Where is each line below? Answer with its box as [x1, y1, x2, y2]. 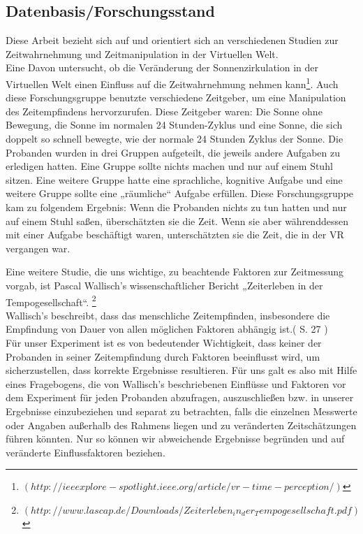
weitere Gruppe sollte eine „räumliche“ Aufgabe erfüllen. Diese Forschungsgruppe [6, 186, 354, 201]
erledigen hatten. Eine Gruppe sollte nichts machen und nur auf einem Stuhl [6, 159, 333, 173]
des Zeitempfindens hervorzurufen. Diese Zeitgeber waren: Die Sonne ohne [6, 103, 323, 118]
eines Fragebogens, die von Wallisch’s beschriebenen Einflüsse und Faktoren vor [6, 376, 346, 391]
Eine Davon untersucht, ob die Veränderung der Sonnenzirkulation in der [6, 60, 318, 75]
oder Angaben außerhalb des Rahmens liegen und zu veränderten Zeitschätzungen [6, 417, 357, 432]
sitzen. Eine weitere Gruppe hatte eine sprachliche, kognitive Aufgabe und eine [6, 172, 343, 187]
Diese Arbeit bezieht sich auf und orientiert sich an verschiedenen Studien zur [6, 33, 339, 48]
